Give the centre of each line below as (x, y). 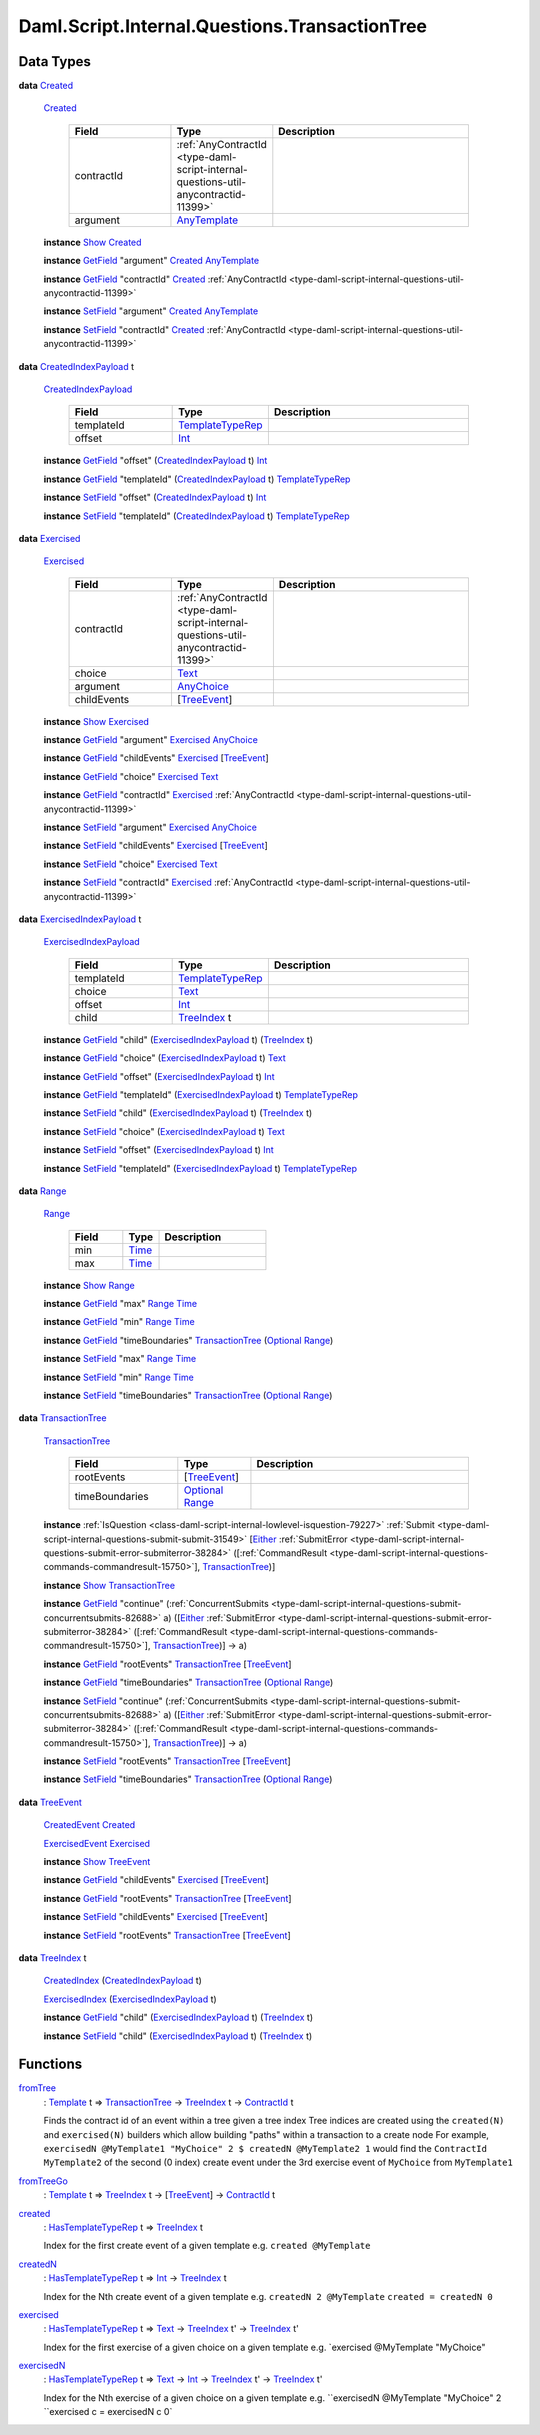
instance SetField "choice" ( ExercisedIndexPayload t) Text (164, 1131)
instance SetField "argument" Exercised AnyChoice (150, 827)
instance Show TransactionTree (109, 1585)
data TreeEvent (50, 1802)
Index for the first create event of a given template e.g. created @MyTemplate (207, 2246)
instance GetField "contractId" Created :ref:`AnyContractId (165, 279)
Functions (50, 2064)
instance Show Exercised (96, 721)
